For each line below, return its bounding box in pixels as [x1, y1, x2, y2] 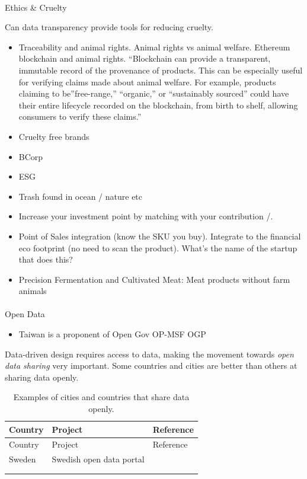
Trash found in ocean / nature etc [18, 190, 143, 202]
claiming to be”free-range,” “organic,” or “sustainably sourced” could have [18, 87, 289, 100]
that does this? [18, 253, 73, 266]
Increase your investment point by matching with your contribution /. [18, 210, 273, 222]
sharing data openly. [5, 371, 79, 383]
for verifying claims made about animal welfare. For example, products [18, 75, 276, 88]
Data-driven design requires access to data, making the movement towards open [5, 347, 294, 360]
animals [18, 285, 47, 297]
